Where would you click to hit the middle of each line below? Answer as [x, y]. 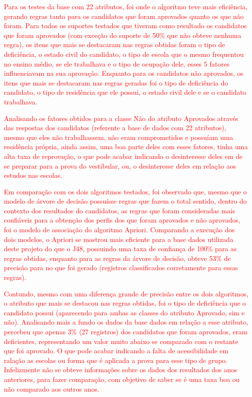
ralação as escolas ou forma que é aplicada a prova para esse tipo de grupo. [116, 360]
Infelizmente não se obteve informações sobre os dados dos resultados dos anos [121, 370]
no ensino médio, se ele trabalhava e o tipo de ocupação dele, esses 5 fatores [117, 63]
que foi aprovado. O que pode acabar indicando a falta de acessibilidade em [116, 351]
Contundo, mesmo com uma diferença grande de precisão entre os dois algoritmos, [126, 293]
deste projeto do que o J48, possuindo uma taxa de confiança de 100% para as [120, 249]
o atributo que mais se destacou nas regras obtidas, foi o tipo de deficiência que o [125, 303]
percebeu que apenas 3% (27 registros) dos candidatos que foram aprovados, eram [126, 331]
